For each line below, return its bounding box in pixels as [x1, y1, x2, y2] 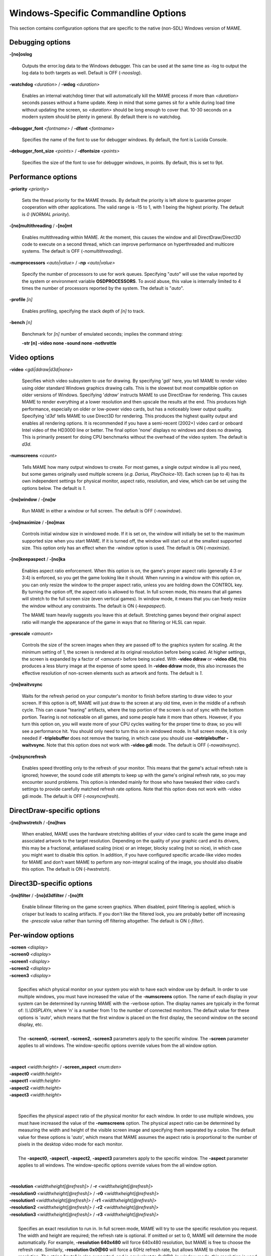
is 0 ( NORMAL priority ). [22, 211, 70, 217]
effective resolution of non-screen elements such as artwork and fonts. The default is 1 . [22, 670, 203, 676]
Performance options [9, 172, 77, 181]
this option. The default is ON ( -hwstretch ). [22, 866, 111, 872]
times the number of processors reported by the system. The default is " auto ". [22, 285, 184, 291]
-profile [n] [9, 296, 33, 302]
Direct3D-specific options [9, 879, 93, 888]
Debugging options [9, 38, 71, 47]
